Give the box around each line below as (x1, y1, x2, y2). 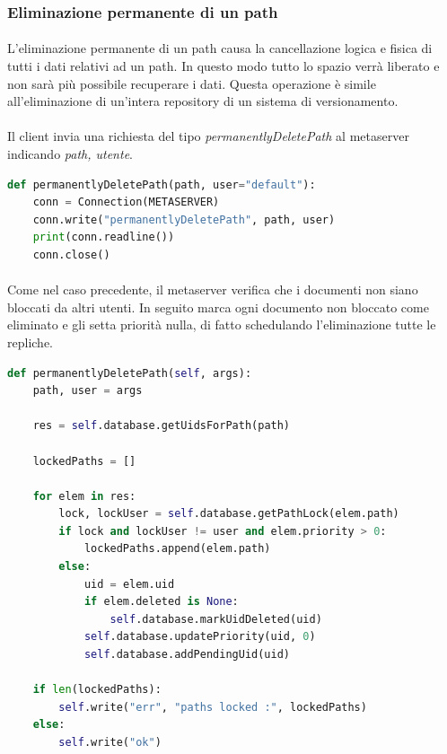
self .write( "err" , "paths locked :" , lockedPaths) (58, 700, 367, 714)
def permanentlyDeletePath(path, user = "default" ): (7, 178, 316, 191)
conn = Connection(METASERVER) (32, 196, 220, 209)
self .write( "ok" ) (58, 736, 162, 749)
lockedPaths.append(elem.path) (83, 542, 271, 556)
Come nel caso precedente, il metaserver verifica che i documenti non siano (7, 280, 418, 299)
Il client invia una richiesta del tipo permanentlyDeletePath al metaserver (7, 127, 409, 145)
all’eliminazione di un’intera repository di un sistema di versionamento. (7, 92, 399, 110)
